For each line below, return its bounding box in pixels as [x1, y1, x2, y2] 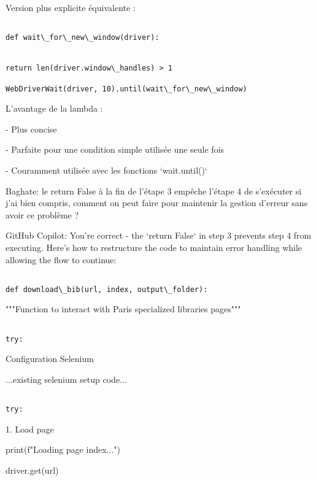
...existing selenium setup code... [6, 372, 127, 385]
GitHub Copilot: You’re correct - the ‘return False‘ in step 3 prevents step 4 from [6, 229, 312, 242]
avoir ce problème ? [6, 208, 79, 221]
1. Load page [6, 422, 54, 435]
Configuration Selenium [6, 352, 94, 365]
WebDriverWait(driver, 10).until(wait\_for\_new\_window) [6, 84, 247, 93]
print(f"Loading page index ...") [6, 443, 120, 456]
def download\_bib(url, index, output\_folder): [6, 285, 208, 294]
